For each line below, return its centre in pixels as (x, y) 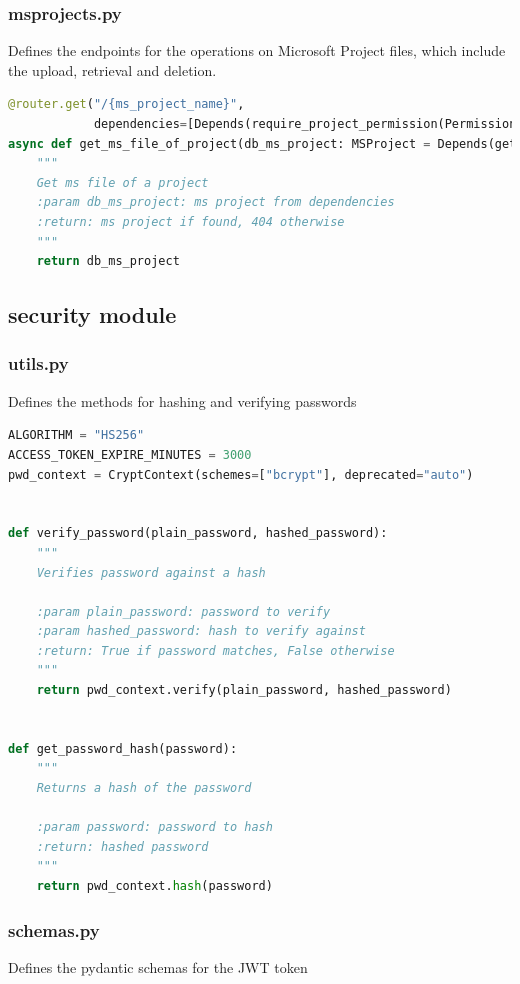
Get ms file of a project (122, 182)
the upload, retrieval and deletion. (112, 69)
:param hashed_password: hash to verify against (201, 631)
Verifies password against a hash (151, 572)
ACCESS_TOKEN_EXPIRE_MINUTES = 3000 (130, 454)
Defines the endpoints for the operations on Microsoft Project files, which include (257, 50)
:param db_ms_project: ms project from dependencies (215, 202)
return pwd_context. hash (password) (154, 886)
